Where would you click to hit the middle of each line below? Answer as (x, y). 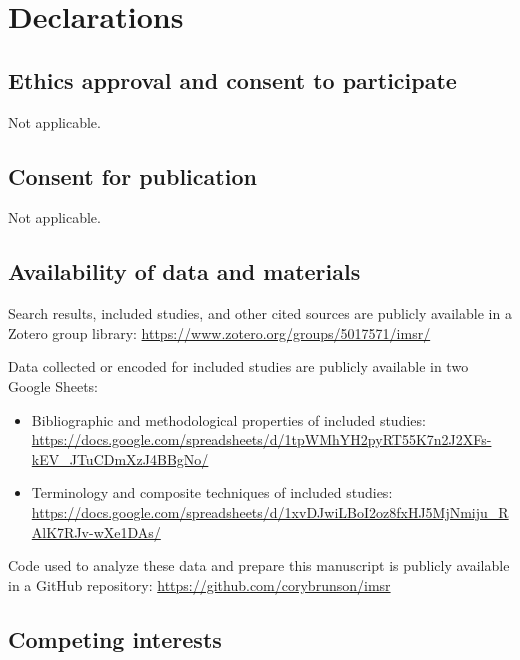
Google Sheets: (53, 385)
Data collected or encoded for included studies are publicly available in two (238, 366)
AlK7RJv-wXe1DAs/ (96, 531)
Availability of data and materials (184, 271)
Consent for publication (132, 175)
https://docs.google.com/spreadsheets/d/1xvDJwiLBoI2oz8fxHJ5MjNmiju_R (270, 511)
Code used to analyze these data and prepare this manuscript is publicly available (259, 565)
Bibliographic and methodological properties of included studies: (228, 419)
